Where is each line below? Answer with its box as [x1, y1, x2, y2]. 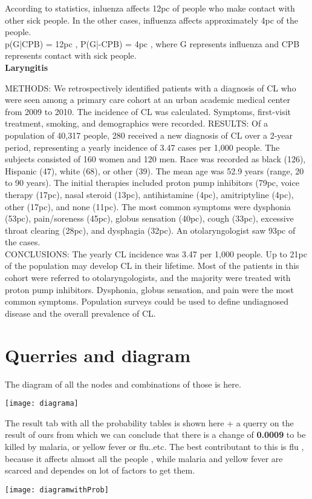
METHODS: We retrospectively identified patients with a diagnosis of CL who [5, 81, 296, 94]
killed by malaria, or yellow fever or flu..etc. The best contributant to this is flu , [5, 440, 304, 452]
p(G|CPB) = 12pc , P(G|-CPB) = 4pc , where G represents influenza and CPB [5, 37, 300, 50]
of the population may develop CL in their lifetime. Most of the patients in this [5, 259, 299, 272]
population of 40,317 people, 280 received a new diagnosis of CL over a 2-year [5, 128, 293, 141]
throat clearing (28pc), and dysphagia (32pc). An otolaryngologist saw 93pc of [5, 223, 296, 236]
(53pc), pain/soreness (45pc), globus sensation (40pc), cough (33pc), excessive [5, 212, 294, 225]
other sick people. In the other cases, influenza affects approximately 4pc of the [5, 13, 298, 26]
